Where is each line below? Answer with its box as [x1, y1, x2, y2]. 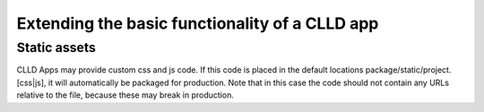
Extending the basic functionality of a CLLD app [16, 13, 379, 33]
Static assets [16, 39, 96, 56]
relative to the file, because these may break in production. [16, 90, 235, 100]
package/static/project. [365, 65, 452, 75]
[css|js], [16, 77, 47, 88]
